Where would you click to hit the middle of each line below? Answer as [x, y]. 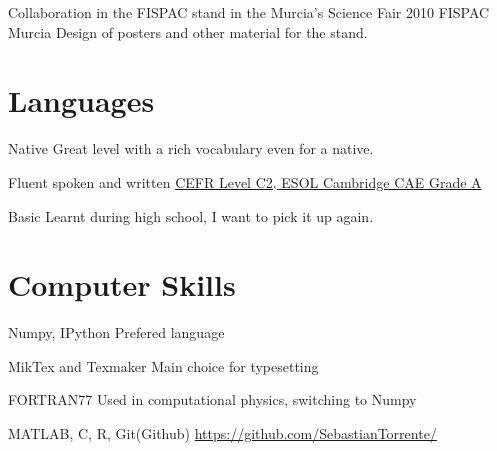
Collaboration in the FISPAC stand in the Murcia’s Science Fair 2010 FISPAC [249, 12]
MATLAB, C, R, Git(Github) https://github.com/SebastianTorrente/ [222, 433]
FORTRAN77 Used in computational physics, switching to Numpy [212, 399]
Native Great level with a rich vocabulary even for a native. [191, 148]
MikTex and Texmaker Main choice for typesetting [163, 365]
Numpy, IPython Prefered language [116, 332]
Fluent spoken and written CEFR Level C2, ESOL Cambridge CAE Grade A [245, 181]
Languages [81, 100]
